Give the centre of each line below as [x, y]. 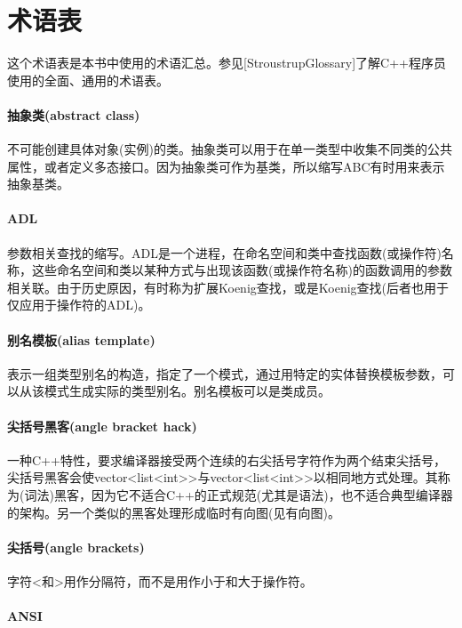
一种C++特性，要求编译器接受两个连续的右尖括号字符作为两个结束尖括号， [227, 459]
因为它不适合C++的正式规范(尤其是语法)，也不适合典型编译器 [272, 495]
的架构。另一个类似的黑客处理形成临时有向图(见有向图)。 [174, 512]
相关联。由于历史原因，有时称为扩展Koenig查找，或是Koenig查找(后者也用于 [228, 287]
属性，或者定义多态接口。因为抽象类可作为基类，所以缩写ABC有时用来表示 [226, 166]
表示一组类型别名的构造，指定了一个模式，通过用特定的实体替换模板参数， [225, 373]
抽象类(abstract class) [74, 114]
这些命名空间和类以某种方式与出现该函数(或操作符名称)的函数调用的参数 [242, 270]
